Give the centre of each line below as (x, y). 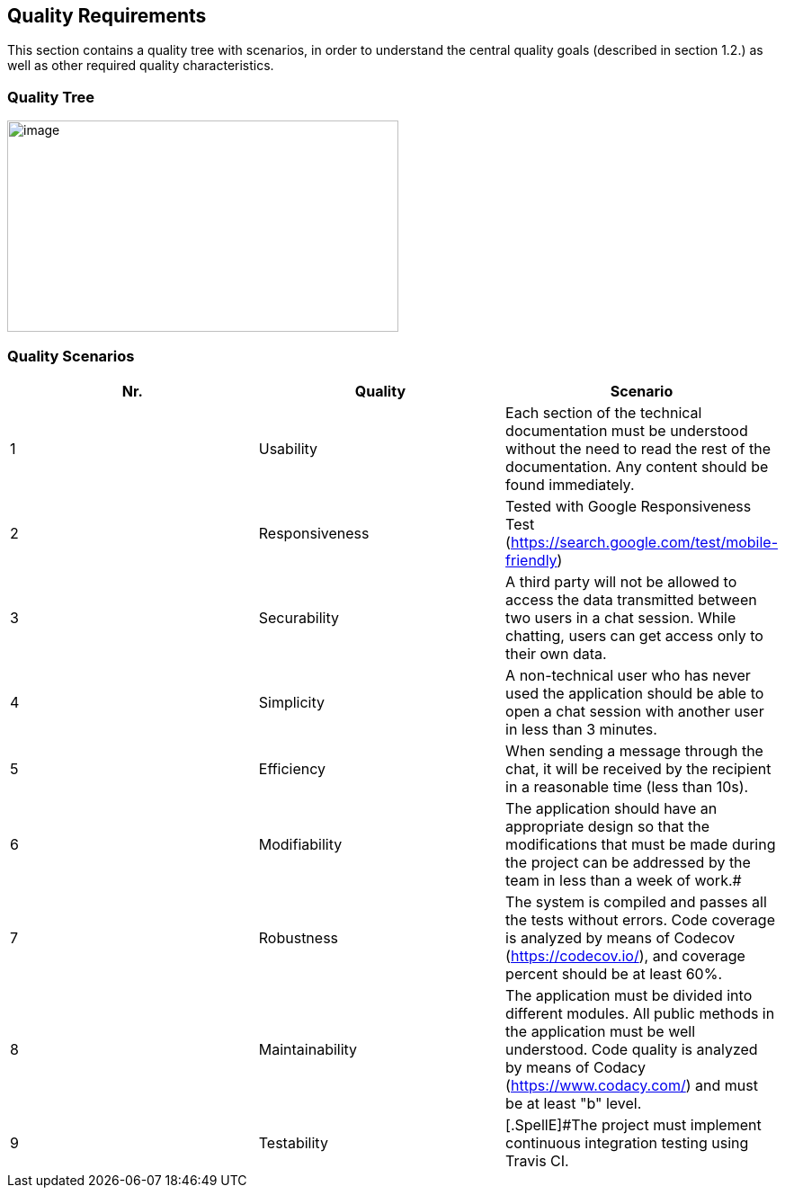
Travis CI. (537, 1160)
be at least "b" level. (574, 1103)
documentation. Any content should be (637, 466)
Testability (293, 1142)
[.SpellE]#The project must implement (633, 1124)
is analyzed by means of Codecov (620, 937)
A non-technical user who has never (628, 675)
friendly (531, 560)
